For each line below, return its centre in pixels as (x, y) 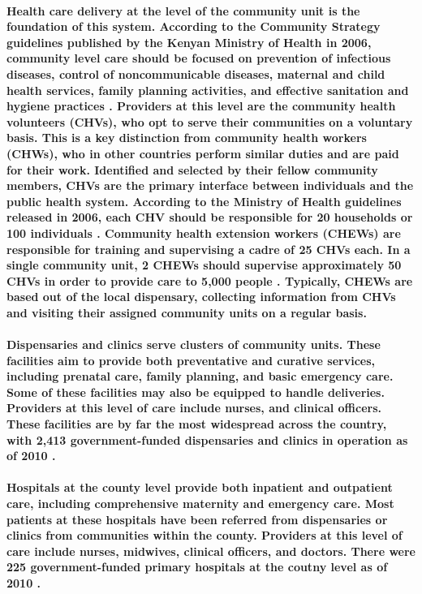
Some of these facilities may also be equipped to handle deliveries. (196, 392)
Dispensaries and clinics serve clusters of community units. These (194, 344)
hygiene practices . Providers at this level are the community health (201, 106)
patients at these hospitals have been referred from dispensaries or (197, 519)
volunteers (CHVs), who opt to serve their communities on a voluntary (210, 121)
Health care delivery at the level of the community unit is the (183, 10)
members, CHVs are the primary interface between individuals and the (210, 185)
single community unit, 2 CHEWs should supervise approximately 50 (204, 265)
